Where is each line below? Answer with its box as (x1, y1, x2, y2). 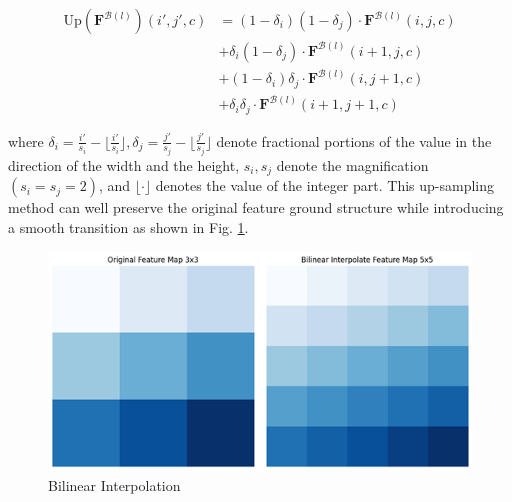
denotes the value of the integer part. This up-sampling (155, 175, 494, 196)
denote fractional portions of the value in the (216, 130, 492, 151)
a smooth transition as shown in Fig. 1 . (8, 217, 249, 238)
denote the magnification (276, 155, 429, 175)
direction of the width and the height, (8, 155, 240, 175)
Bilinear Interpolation (48, 474, 181, 495)
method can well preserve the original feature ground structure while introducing (8, 197, 504, 218)
